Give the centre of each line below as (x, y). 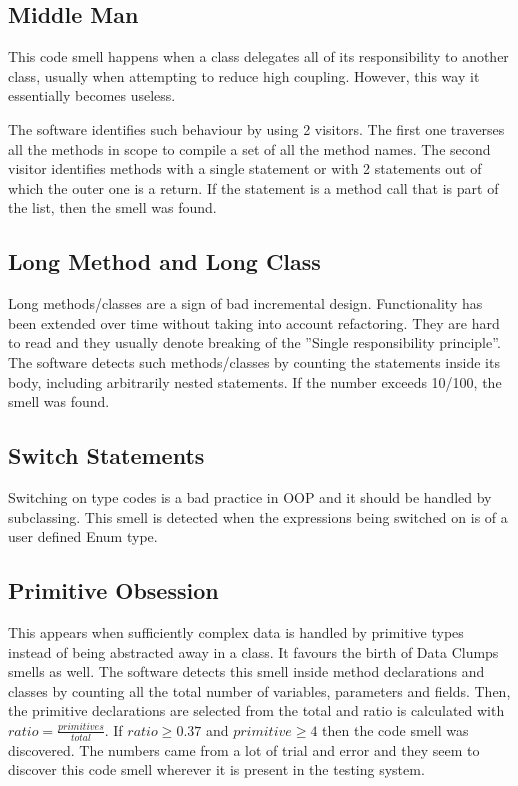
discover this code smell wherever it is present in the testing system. (216, 769)
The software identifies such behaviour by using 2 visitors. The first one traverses (256, 128)
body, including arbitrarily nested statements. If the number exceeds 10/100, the (255, 381)
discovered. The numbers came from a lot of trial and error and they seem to (244, 749)
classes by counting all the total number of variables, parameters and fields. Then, (259, 690)
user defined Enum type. (83, 536)
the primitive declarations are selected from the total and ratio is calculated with (256, 710)
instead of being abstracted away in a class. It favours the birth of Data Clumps (253, 651)
